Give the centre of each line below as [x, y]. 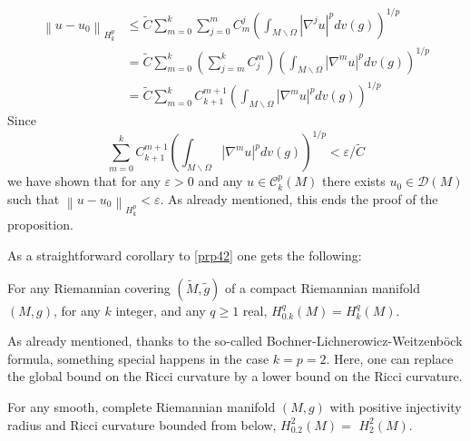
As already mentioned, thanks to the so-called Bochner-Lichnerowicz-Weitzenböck [235, 341]
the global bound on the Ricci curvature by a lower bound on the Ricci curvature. [235, 376]
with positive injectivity [396, 406]
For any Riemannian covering [89, 287]
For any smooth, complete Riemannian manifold [142, 406]
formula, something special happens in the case [138, 358]
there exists [353, 181]
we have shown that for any [84, 181]
